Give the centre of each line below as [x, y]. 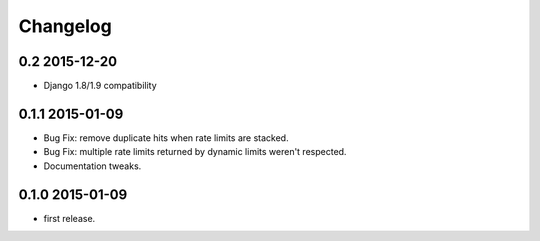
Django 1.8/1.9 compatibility [100, 86]
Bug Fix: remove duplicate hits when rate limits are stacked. [166, 137]
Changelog [65, 26]
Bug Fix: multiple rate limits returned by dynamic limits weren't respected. [195, 152]
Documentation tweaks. [92, 166]
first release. [69, 218]
